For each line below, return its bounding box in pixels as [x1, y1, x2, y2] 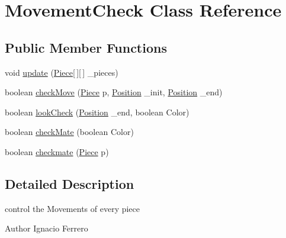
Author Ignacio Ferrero [5, 222, 88, 234]
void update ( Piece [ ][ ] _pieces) [5, 66, 118, 78]
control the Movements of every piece [5, 202, 140, 214]
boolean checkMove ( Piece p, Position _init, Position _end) [5, 86, 223, 98]
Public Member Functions [5, 38, 167, 56]
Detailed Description [5, 174, 134, 192]
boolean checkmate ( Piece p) [5, 145, 109, 157]
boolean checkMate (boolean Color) [5, 126, 134, 138]
